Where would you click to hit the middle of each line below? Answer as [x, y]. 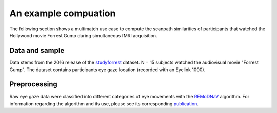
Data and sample [37, 50]
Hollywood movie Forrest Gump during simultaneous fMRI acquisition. [83, 35]
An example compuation [63, 13]
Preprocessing [33, 84]
